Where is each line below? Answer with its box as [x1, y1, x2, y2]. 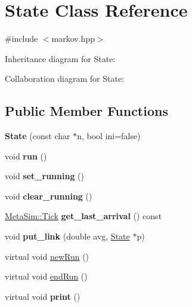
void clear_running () [5, 189, 92, 202]
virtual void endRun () [5, 270, 88, 283]
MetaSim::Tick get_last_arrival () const [5, 210, 162, 222]
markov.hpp [51, 32, 95, 45]
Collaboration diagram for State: [5, 72, 125, 85]
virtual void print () [5, 290, 80, 302]
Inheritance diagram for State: [5, 52, 116, 65]
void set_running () [5, 170, 84, 182]
